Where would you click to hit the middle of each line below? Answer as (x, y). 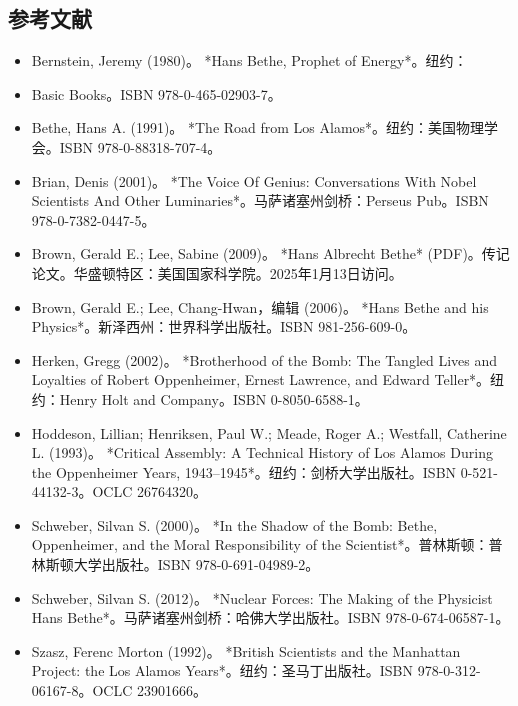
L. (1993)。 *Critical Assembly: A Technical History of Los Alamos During (262, 452)
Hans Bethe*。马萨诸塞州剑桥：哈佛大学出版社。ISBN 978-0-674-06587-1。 (270, 617)
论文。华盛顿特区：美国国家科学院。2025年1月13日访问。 (217, 272)
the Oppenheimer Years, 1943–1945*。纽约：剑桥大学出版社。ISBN (244, 471)
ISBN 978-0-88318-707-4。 (140, 146)
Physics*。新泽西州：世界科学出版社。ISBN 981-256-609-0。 (224, 326)
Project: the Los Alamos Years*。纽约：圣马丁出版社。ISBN (222, 670)
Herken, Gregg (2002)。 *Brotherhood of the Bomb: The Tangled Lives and (264, 359)
